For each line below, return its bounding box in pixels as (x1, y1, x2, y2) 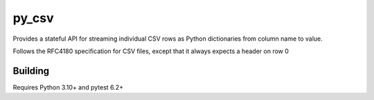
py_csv (12, 10, 55, 26)
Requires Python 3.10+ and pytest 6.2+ (12, 83, 124, 91)
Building (12, 65, 50, 77)
